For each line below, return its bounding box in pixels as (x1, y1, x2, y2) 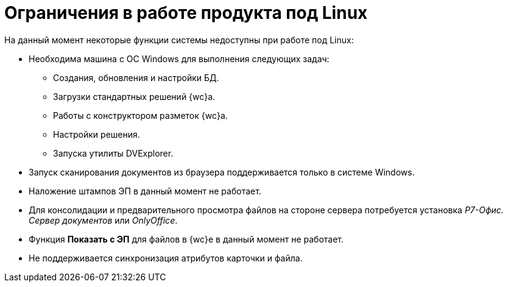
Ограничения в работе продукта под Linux (4, 2, 368, 23)
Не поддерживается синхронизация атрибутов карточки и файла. (29, 252, 303, 263)
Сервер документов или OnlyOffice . (29, 214, 178, 225)
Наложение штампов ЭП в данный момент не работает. (29, 185, 261, 196)
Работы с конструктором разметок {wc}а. (53, 110, 228, 121)
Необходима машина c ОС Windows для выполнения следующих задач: (29, 53, 330, 64)
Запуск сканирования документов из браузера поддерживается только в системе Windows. (29, 166, 415, 177)
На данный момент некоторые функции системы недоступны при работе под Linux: (4, 34, 354, 45)
